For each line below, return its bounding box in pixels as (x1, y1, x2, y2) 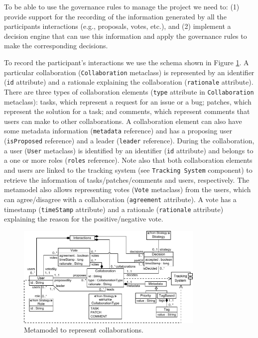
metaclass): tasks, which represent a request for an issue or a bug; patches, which (4, 96, 252, 107)
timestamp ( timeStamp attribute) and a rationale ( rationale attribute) (4, 204, 224, 214)
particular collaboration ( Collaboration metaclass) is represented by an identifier (4, 67, 255, 77)
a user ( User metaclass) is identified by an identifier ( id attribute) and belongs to (4, 145, 254, 155)
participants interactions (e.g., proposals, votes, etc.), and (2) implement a (4, 21, 231, 31)
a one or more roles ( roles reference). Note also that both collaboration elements (4, 155, 253, 165)
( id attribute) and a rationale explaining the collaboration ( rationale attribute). (4, 77, 254, 87)
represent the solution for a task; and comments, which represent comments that (4, 106, 250, 116)
